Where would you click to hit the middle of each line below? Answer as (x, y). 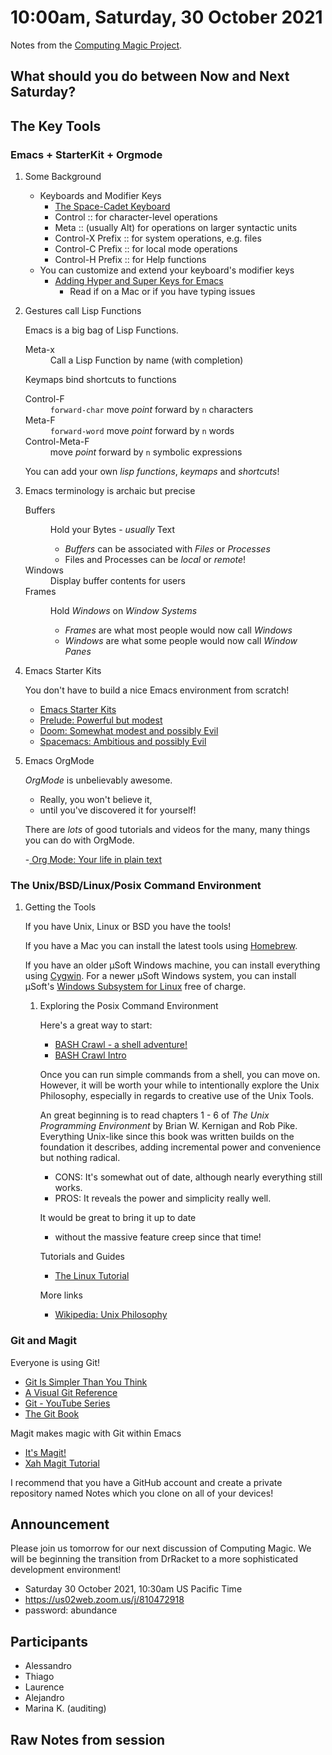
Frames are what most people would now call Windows (178, 630)
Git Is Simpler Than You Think (86, 1382)
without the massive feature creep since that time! (158, 1237)
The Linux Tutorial (92, 1276)
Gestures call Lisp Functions (83, 311)
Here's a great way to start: (96, 1025)
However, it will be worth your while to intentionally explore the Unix (179, 1085)
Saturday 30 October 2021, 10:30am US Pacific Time (133, 1589)
